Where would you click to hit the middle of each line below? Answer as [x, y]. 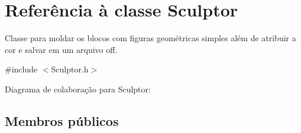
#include [21, 69]
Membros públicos [62, 120]
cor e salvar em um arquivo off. [61, 49]
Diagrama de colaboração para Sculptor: [78, 89]
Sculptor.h [70, 69]
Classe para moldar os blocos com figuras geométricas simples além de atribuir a [150, 38]
